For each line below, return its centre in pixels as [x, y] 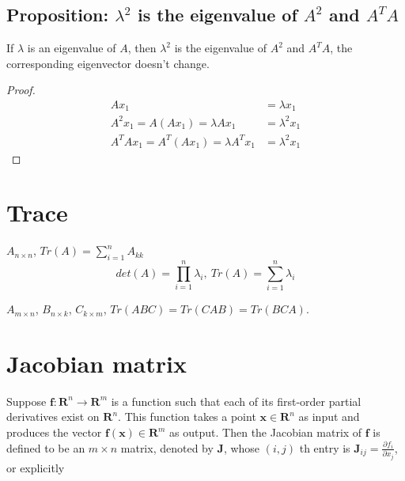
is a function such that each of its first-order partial [236, 401]
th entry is [325, 447]
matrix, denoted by [167, 447]
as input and [329, 417]
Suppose [26, 401]
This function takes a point [190, 417]
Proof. [21, 90]
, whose [242, 447]
